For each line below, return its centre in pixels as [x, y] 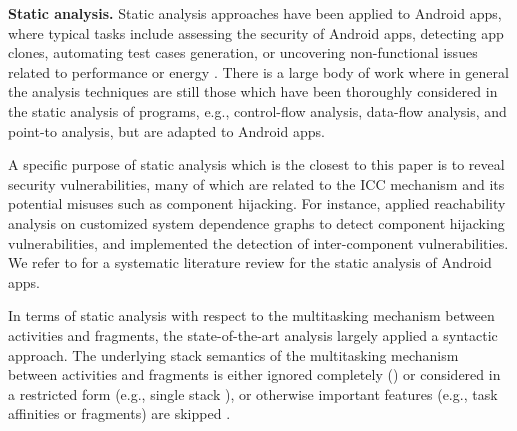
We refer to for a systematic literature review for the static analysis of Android [250, 262]
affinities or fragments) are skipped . [119, 413]
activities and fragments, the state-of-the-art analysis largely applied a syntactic [253, 334]
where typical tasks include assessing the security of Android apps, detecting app [256, 32]
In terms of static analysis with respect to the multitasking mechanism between [251, 315]
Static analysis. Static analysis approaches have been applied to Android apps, [255, 13]
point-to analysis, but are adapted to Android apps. [166, 130]
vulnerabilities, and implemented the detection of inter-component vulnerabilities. [258, 242]
